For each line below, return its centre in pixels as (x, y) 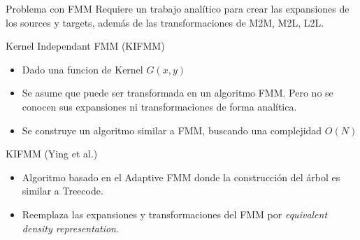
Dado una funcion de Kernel (82, 69)
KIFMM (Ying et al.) (52, 154)
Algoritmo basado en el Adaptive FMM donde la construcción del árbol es (181, 177)
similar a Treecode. (63, 191)
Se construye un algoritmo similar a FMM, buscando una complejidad (172, 130)
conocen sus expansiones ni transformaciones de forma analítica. (159, 106)
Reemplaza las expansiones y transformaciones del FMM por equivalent (175, 214)
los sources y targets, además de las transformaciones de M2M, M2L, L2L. (165, 22)
